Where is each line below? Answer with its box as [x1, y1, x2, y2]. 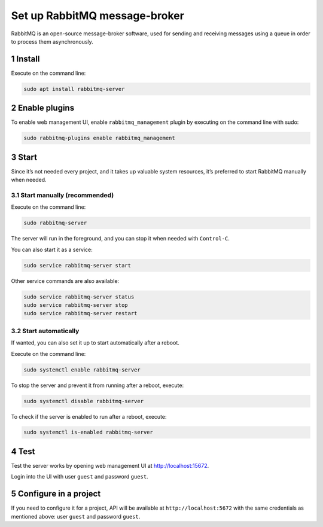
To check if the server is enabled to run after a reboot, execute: [11, 413, 167, 420]
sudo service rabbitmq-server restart [23, 310, 138, 317]
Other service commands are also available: [11, 277, 120, 284]
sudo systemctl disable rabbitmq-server [23, 398, 144, 404]
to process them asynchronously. [11, 38, 94, 45]
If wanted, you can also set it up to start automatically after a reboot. [11, 339, 179, 346]
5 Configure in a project [11, 489, 101, 499]
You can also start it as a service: [11, 246, 93, 253]
